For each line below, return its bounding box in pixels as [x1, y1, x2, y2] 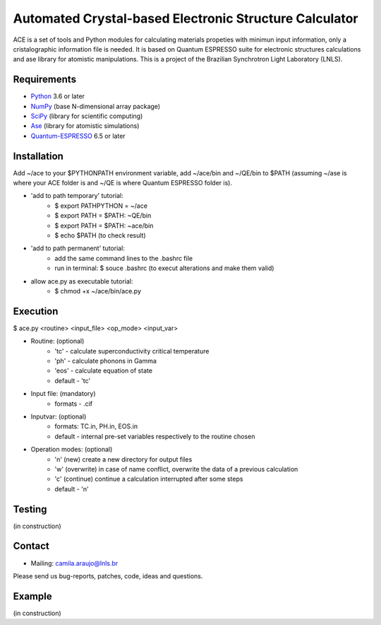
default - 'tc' [54, 376, 91, 385]
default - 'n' [54, 484, 89, 493]
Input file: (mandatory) [30, 390, 96, 398]
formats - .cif [54, 399, 93, 408]
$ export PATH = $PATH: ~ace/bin [54, 221, 154, 230]
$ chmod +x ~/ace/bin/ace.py [54, 287, 141, 295]
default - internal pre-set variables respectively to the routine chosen [54, 432, 255, 440]
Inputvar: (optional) [30, 412, 87, 421]
